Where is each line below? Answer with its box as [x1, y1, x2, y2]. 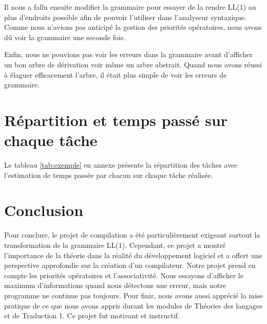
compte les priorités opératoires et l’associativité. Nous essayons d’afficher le [4, 269, 243, 280]
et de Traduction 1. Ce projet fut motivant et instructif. [4, 310, 180, 321]
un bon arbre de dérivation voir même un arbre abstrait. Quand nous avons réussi [4, 59, 262, 69]
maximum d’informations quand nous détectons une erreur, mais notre [4, 280, 226, 291]
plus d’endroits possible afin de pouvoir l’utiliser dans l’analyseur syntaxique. [4, 11, 246, 22]
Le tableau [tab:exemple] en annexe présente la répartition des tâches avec [4, 159, 238, 170]
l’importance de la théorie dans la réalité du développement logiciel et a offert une [4, 249, 262, 260]
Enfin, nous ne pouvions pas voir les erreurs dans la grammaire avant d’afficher [4, 49, 253, 60]
